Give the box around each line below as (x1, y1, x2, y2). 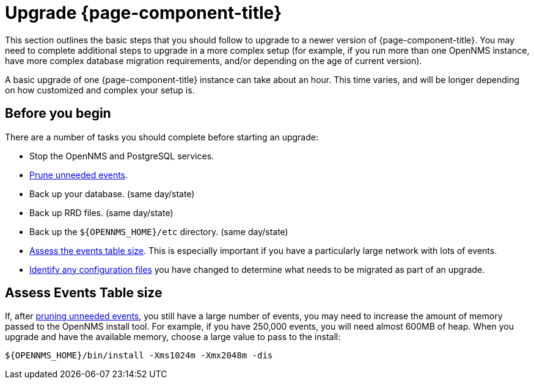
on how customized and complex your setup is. (5, 84, 195, 95)
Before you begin (5, 106, 111, 121)
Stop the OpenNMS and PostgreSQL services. (29, 150, 214, 161)
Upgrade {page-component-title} (5, 2, 282, 23)
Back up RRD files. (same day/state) (29, 207, 174, 218)
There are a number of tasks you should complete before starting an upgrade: (5, 131, 318, 142)
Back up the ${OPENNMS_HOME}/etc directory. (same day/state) (29, 226, 288, 237)
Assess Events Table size (5, 285, 163, 301)
